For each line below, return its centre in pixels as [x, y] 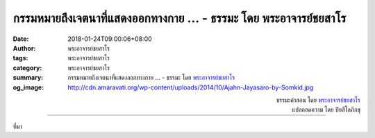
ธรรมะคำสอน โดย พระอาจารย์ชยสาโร [318, 100]
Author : [24, 48]
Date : [21, 39]
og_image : [28, 87]
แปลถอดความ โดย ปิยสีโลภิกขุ [326, 110]
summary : [28, 78]
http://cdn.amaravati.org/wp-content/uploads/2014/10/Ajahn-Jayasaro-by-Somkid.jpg [191, 87]
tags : [20, 58]
